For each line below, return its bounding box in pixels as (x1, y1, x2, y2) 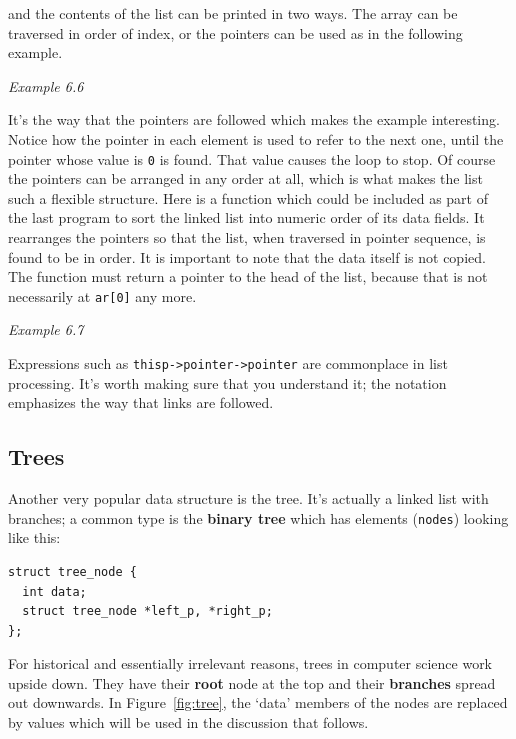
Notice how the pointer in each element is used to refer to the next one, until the (8, 128, 504, 149)
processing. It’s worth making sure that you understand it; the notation (8, 372, 447, 393)
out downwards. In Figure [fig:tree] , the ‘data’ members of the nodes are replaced (8, 692, 508, 713)
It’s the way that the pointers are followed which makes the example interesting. (8, 109, 500, 130)
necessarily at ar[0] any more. (8, 285, 197, 306)
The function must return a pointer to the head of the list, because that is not (8, 266, 488, 287)
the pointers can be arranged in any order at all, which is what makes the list (8, 168, 483, 189)
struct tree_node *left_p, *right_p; (22, 604, 273, 619)
